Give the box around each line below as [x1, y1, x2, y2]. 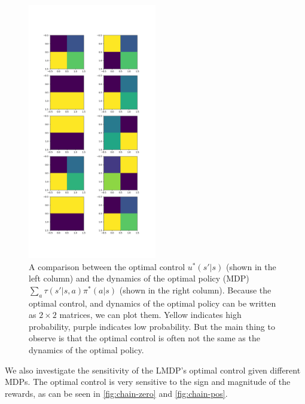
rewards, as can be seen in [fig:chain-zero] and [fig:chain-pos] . [5, 387, 228, 399]
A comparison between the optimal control [29, 260, 185, 273]
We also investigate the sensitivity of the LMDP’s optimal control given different [5, 363, 301, 376]
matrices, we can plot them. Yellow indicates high [59, 308, 242, 321]
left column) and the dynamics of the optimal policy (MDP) [29, 272, 249, 284]
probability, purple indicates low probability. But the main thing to [29, 320, 275, 332]
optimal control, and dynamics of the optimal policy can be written [29, 296, 276, 309]
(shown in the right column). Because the [119, 283, 272, 296]
